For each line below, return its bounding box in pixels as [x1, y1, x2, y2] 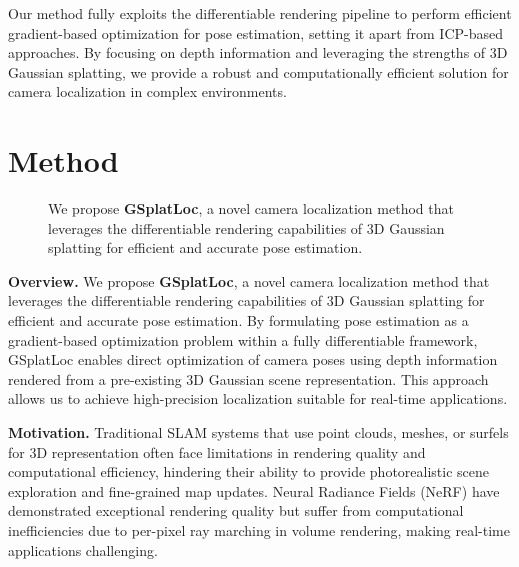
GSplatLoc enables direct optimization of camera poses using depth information [8, 349, 498, 370]
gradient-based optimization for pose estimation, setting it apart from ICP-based [8, 22, 504, 43]
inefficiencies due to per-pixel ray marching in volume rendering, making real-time [8, 520, 510, 540]
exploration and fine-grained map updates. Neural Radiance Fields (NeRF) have [8, 480, 500, 501]
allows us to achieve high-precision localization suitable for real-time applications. [8, 388, 508, 409]
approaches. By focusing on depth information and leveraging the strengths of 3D [8, 42, 508, 63]
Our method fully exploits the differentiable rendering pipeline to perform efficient [8, 3, 512, 23]
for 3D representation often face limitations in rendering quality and [8, 441, 426, 462]
